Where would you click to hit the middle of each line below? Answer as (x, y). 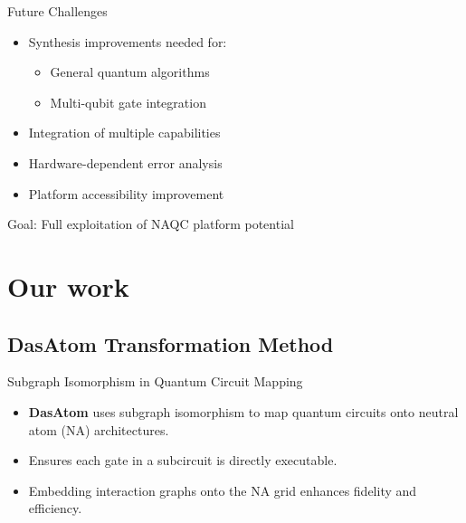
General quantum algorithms (130, 72)
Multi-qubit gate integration (128, 102)
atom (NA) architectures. (99, 429)
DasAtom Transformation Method (171, 343)
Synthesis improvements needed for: (128, 41)
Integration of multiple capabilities (124, 133)
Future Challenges (57, 11)
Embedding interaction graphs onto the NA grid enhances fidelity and (223, 490)
